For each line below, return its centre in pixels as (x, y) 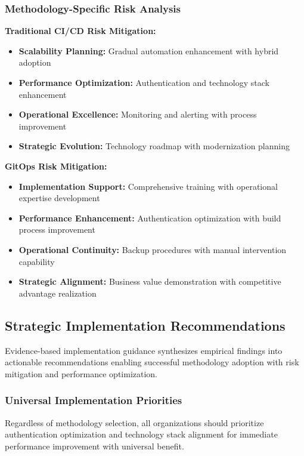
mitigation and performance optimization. (81, 373)
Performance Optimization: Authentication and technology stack (144, 82)
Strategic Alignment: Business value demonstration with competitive (150, 281)
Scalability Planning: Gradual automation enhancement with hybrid (149, 50)
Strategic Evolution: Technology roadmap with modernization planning (154, 146)
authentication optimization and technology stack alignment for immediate (141, 434)
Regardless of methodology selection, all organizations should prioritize (134, 422)
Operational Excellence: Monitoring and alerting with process (138, 114)
